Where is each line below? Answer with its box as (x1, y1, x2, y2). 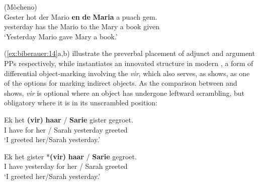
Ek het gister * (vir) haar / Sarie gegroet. (4, 151, 137, 161)
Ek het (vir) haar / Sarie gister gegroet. (4, 114, 133, 125)
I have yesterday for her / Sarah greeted (4, 161, 128, 171)
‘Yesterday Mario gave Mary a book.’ (4, 31, 118, 41)
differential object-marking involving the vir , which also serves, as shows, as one (4, 68, 250, 78)
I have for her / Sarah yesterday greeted (4, 124, 128, 135)
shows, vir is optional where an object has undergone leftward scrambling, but (4, 87, 245, 98)
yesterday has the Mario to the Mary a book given (4, 21, 160, 32)
